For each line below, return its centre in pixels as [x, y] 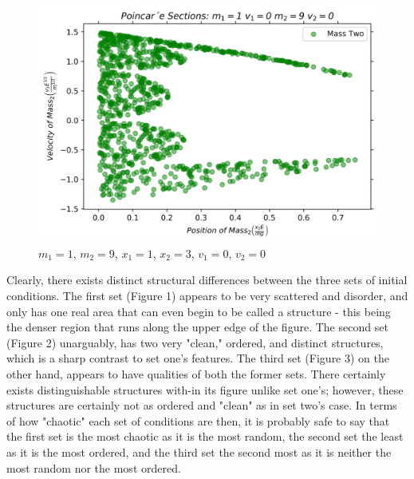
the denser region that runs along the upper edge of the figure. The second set [197, 327]
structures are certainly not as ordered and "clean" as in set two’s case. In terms [202, 405]
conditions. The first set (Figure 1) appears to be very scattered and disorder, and [207, 295]
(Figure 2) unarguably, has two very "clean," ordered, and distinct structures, [195, 342]
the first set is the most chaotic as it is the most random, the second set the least [205, 436]
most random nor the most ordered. [94, 467]
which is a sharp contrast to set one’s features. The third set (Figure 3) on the [198, 358]
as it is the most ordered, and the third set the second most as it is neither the [199, 451]
